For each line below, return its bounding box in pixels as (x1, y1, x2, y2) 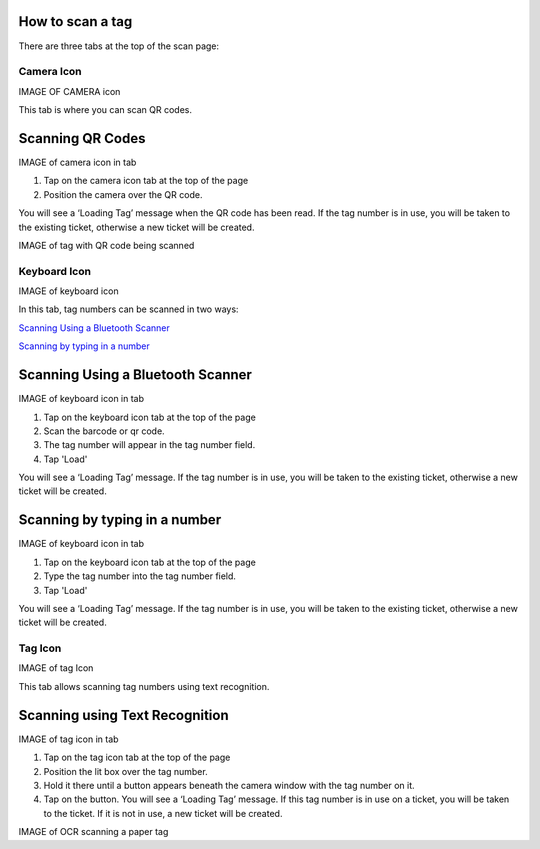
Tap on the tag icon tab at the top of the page (43, 751, 231, 764)
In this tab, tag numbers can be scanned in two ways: (18, 303, 239, 315)
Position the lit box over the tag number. (43, 765, 209, 777)
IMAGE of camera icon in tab (18, 156, 137, 168)
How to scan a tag (18, 13, 133, 30)
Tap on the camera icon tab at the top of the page (43, 175, 249, 187)
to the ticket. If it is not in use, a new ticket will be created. (43, 807, 283, 819)
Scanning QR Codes (18, 130, 146, 147)
